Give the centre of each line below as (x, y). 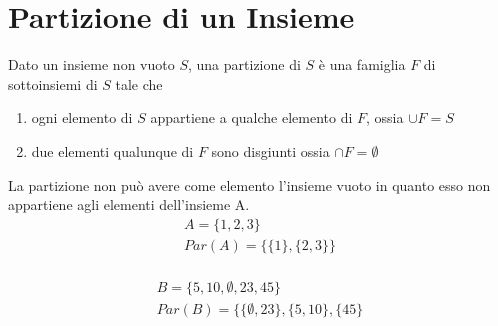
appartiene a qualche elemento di (251, 117)
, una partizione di (244, 64)
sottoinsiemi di (53, 83)
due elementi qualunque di (112, 150)
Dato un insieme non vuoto (91, 64)
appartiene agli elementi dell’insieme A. (129, 204)
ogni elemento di (82, 117)
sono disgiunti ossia (270, 150)
